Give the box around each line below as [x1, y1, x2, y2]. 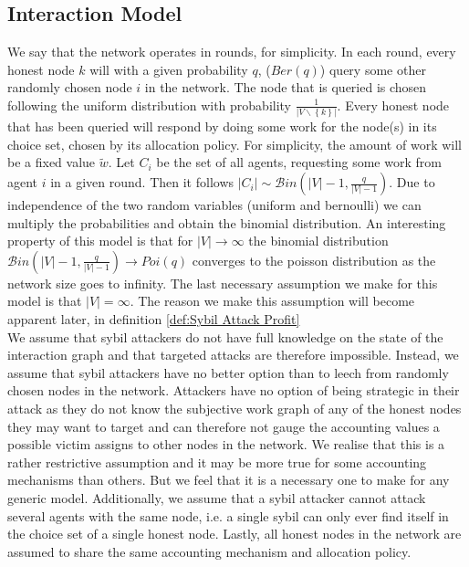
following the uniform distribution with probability [7, 95, 292, 114]
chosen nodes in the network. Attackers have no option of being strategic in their [7, 381, 460, 400]
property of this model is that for [7, 231, 193, 250]
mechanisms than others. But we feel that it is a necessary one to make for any [7, 470, 450, 489]
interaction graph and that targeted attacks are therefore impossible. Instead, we [7, 345, 459, 364]
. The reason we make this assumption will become [130, 291, 415, 310]
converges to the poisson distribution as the [192, 250, 436, 269]
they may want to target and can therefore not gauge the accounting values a [7, 416, 440, 436]
